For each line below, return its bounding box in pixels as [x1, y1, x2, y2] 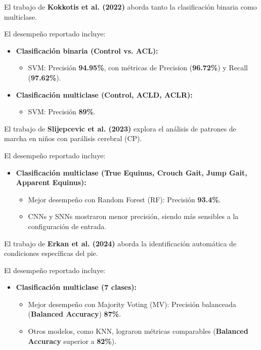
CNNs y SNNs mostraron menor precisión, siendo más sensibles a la [28, 211, 239, 222]
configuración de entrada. [28, 221, 107, 231]
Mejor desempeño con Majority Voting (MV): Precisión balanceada [28, 298, 236, 309]
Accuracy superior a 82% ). [28, 335, 117, 346]
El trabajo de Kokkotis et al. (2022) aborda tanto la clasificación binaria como [4, 2, 257, 12]
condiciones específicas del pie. [4, 248, 98, 258]
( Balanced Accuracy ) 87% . [28, 309, 121, 319]
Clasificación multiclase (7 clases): [16, 282, 137, 292]
